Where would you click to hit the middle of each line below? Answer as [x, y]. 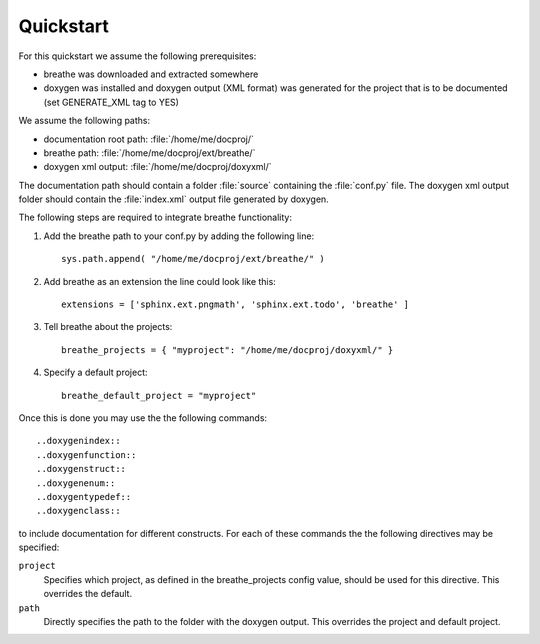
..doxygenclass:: [78, 511]
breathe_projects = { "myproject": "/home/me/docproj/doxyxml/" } [227, 349]
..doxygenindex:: [78, 441]
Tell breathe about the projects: [108, 327]
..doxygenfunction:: [86, 454]
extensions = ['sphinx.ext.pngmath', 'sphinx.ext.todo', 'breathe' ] [235, 304]
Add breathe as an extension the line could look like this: [160, 281]
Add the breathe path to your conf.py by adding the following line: [179, 236]
